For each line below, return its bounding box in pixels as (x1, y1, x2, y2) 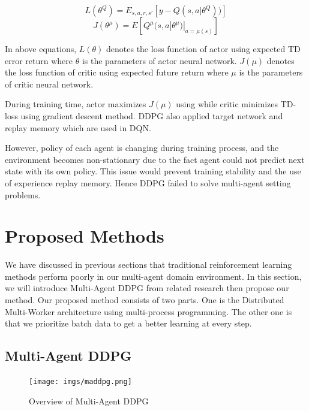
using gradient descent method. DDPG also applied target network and (20, 109, 283, 122)
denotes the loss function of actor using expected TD (106, 43, 301, 55)
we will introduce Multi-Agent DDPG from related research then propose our (5, 282, 289, 294)
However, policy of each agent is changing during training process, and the (5, 141, 279, 154)
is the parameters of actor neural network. (82, 54, 237, 67)
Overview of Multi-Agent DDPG (29, 394, 149, 407)
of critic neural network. (5, 77, 94, 90)
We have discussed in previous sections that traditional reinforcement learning (5, 258, 292, 271)
